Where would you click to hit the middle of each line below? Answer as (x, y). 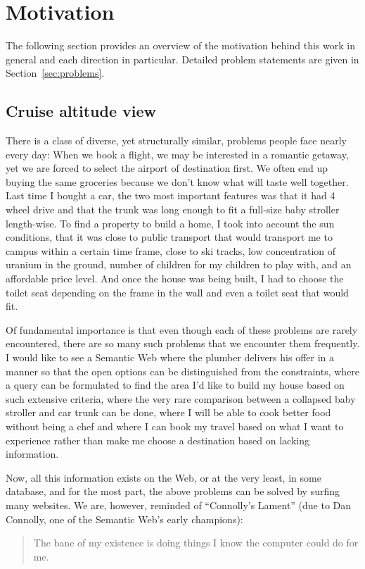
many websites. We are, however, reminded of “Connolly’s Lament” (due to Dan (179, 505)
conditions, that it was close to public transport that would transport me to (169, 237)
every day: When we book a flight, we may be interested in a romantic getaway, (177, 154)
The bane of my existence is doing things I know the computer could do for (196, 543)
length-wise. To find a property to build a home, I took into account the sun (170, 223)
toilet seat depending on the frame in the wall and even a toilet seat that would (177, 292)
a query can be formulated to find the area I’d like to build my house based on (175, 385)
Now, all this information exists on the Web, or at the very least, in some (164, 477)
